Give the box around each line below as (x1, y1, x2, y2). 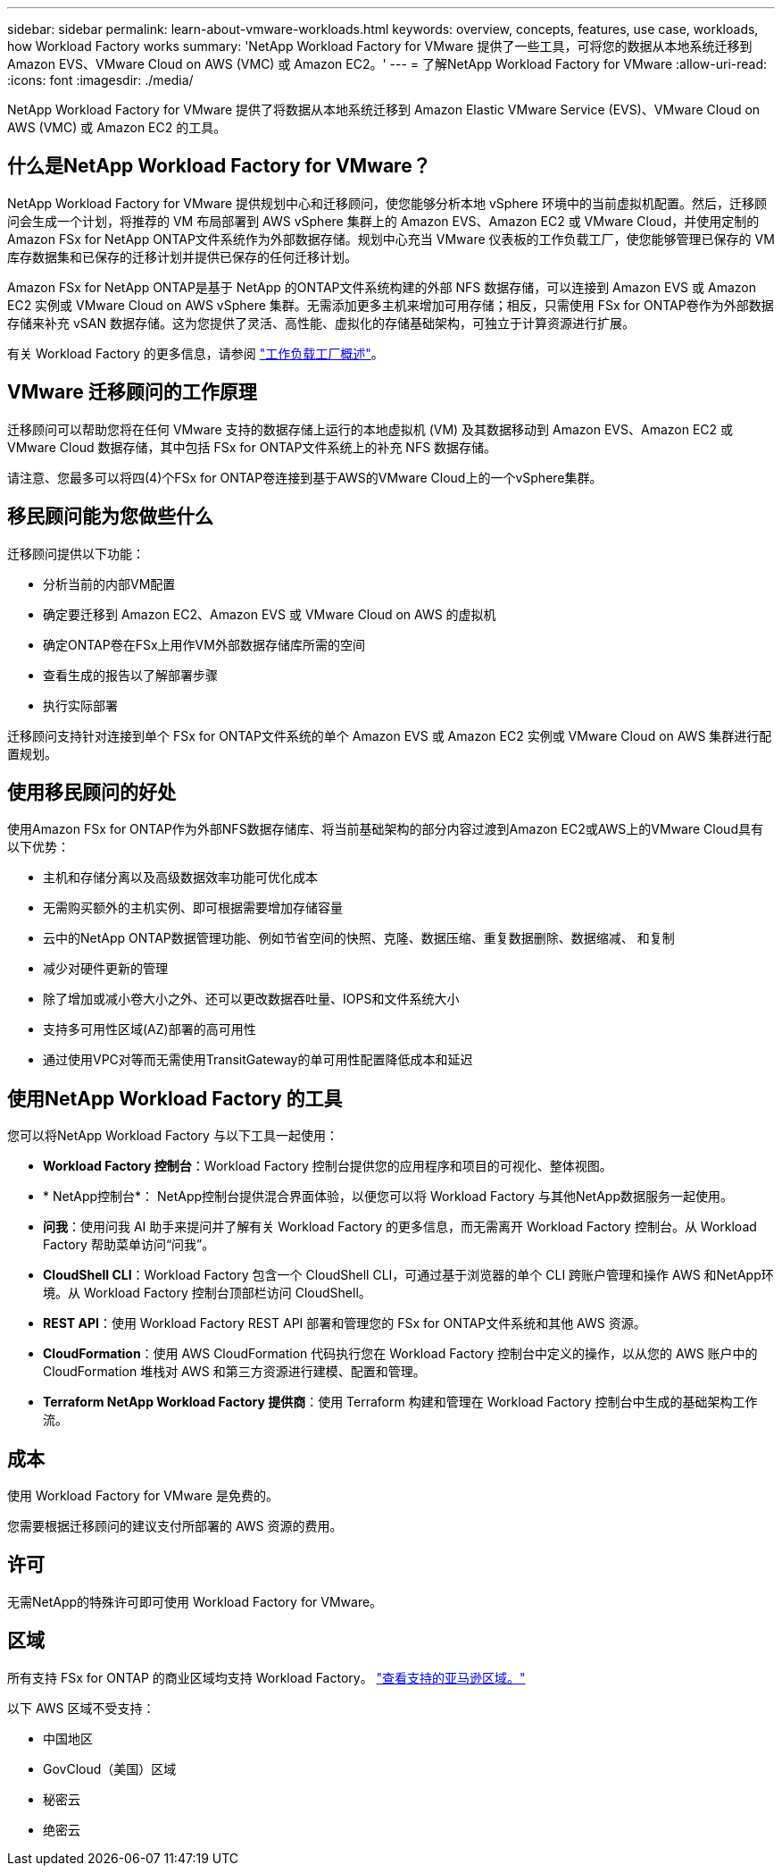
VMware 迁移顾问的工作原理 (7, 381, 257, 404)
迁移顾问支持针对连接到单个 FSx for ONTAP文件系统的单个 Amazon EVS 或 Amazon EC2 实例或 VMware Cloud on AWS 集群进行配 (7, 727, 772, 743)
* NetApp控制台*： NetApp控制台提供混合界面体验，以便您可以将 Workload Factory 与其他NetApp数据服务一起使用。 (43, 1188, 733, 1205)
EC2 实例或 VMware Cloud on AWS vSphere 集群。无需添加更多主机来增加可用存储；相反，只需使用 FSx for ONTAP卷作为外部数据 (7, 297, 774, 313)
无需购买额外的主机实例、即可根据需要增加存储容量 (43, 900, 343, 916)
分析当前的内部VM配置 (43, 575, 176, 592)
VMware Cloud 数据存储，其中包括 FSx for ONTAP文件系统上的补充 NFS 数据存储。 (7, 439, 497, 455)
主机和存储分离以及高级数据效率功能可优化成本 (43, 869, 318, 886)
